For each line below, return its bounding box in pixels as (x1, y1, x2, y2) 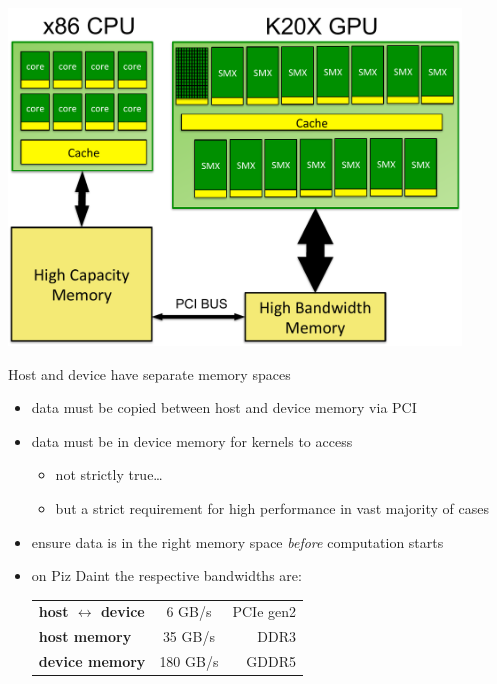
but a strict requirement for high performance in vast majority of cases (55, 497, 490, 518)
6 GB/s (166, 601, 212, 622)
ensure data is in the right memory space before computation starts (31, 531, 444, 552)
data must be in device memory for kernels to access (31, 430, 353, 451)
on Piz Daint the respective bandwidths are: (31, 565, 302, 586)
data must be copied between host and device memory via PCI (31, 397, 417, 418)
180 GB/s (159, 651, 219, 672)
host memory (38, 626, 132, 647)
